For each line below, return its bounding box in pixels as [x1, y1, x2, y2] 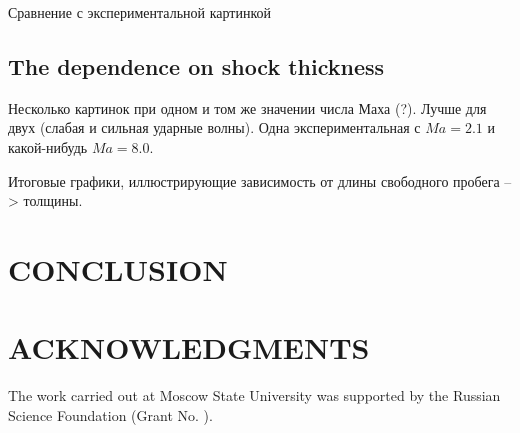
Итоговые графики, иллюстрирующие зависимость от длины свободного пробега [8, 170, 500, 191]
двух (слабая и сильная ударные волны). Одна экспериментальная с [8, 117, 421, 138]
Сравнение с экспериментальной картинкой [8, 2, 271, 22]
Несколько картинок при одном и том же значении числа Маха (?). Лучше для [8, 97, 487, 118]
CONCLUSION [8, 248, 228, 289]
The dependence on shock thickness [8, 50, 385, 81]
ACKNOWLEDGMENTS [8, 327, 370, 368]
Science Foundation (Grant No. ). [8, 404, 213, 425]
